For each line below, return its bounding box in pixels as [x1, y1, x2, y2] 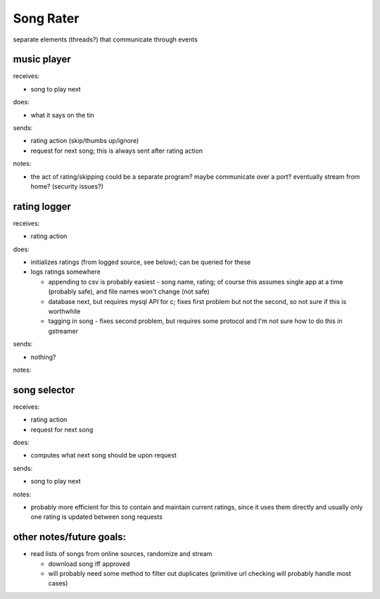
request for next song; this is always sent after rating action [30, 146, 203, 155]
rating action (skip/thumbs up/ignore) [30, 137, 139, 145]
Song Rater [13, 11, 80, 26]
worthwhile [48, 307, 81, 315]
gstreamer [48, 327, 79, 335]
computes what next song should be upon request [30, 451, 177, 460]
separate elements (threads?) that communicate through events [13, 35, 198, 44]
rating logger [13, 201, 72, 213]
